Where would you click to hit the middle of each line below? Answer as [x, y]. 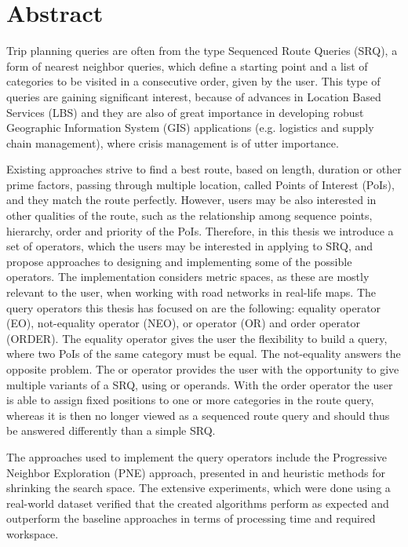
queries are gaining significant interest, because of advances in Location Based [194, 96]
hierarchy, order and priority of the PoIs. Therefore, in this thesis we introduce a [200, 230]
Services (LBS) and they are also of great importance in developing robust [185, 112]
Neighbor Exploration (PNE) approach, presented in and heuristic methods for [196, 472]
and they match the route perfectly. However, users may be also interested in [191, 200]
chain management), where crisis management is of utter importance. [173, 142]
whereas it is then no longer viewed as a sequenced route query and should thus [198, 415]
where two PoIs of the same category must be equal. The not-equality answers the [204, 354]
